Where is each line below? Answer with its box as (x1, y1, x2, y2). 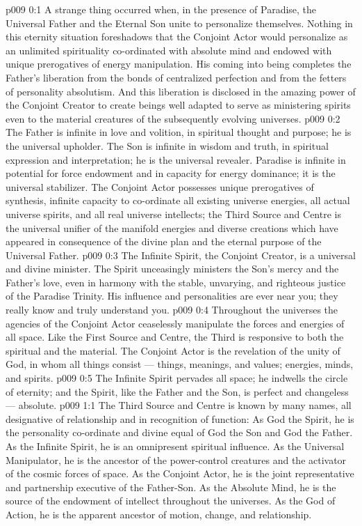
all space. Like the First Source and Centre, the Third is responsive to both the (6, 330, 344, 344)
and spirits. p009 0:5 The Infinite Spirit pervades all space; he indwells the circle (6, 371, 348, 385)
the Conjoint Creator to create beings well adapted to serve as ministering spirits (6, 98, 351, 112)
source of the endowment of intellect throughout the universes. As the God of (6, 493, 336, 508)
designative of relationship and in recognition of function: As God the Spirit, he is (6, 411, 354, 426)
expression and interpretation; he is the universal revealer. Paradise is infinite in (6, 152, 346, 167)
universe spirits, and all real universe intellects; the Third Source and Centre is (6, 206, 341, 221)
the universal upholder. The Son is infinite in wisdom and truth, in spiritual (6, 138, 329, 153)
